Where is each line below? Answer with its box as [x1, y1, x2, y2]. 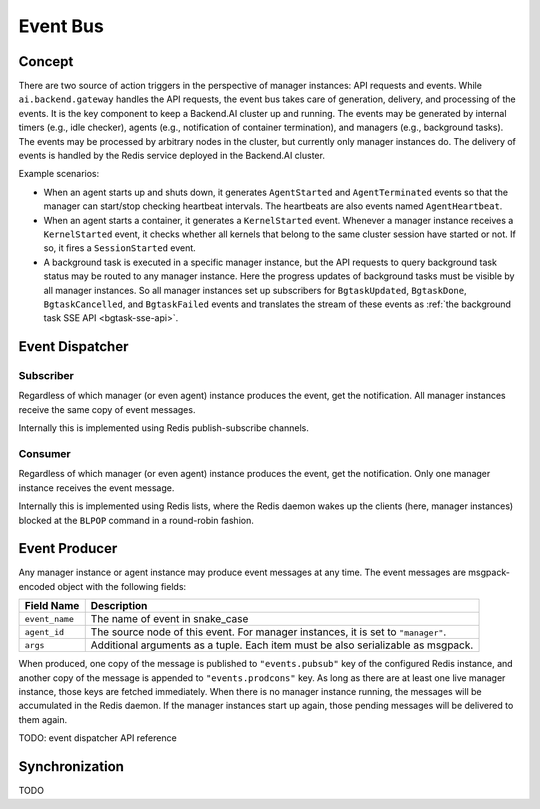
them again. [18, 713, 68, 725]
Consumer [18, 447, 72, 461]
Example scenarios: [18, 168, 100, 180]
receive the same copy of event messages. [18, 403, 196, 415]
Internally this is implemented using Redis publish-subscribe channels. [18, 422, 309, 434]
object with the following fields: [57, 580, 187, 592]
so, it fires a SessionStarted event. [43, 242, 197, 254]
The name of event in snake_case [90, 612, 249, 626]
